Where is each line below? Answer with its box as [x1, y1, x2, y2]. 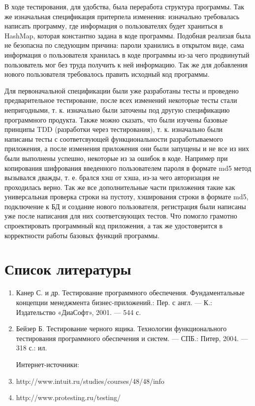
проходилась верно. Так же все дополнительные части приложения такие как [4, 182, 235, 192]
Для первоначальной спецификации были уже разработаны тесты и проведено [4, 85, 239, 95]
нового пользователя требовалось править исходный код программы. [4, 69, 210, 79]
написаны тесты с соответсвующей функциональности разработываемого [4, 133, 223, 144]
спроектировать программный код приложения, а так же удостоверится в [4, 220, 223, 231]
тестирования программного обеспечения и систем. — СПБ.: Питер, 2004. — [16, 333, 248, 343]
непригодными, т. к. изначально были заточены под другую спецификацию [4, 104, 230, 115]
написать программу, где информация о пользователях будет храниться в [4, 21, 223, 31]
